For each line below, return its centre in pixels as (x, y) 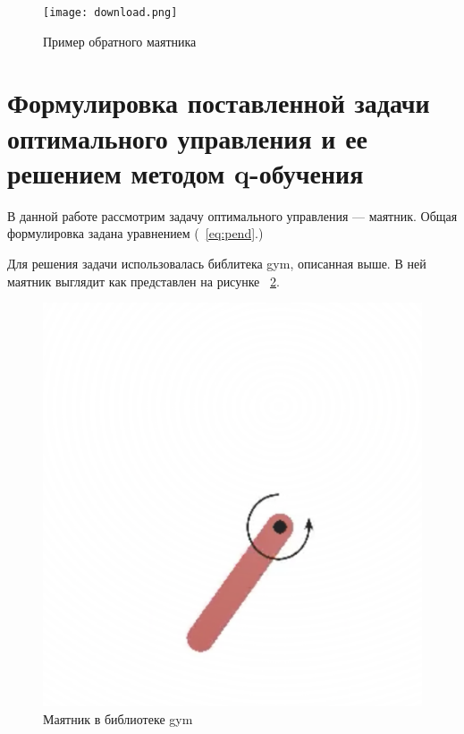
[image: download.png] (110, 13)
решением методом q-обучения (186, 172)
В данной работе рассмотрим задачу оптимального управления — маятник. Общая (232, 215)
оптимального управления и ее (187, 137)
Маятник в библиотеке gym (118, 719)
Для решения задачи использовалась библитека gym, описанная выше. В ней (217, 263)
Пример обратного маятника (120, 41)
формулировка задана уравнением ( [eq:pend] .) (135, 233)
